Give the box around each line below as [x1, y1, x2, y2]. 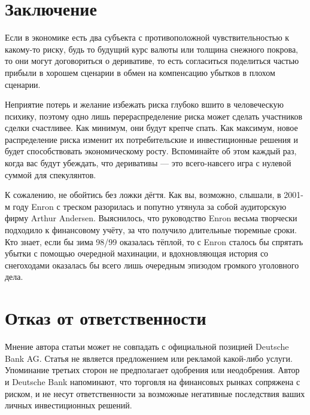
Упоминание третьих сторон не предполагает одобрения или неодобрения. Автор [5, 364, 300, 376]
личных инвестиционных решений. [5, 399, 132, 411]
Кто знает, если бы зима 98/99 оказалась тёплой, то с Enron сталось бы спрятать [5, 235, 303, 248]
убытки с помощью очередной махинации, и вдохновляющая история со [5, 247, 269, 260]
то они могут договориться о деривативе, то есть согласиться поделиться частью [5, 54, 299, 67]
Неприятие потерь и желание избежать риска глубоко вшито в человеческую [5, 98, 284, 111]
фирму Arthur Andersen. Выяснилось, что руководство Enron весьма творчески [5, 212, 297, 224]
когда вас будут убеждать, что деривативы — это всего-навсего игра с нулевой [5, 157, 291, 169]
